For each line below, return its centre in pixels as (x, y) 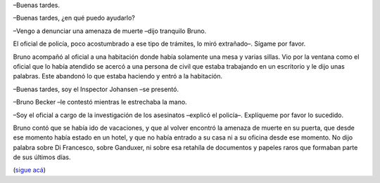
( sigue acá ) (29, 170)
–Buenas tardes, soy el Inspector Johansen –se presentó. (96, 89)
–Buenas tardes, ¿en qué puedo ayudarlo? (74, 18)
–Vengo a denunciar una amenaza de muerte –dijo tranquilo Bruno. (110, 31)
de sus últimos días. (42, 157)
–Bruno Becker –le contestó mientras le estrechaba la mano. (100, 102)
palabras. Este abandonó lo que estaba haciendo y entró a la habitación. (118, 76)
